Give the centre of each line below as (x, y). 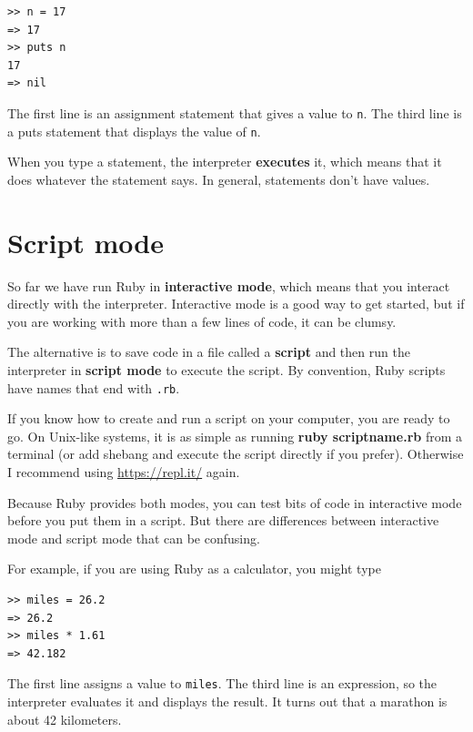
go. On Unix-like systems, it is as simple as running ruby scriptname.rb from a (235, 436)
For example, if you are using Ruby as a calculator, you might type (194, 569)
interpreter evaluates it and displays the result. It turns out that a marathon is (227, 701)
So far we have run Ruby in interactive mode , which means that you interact (229, 285)
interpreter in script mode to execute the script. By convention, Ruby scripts (226, 369)
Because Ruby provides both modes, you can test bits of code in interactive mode (235, 502)
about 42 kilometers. (65, 719)
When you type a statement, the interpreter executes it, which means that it (225, 162)
